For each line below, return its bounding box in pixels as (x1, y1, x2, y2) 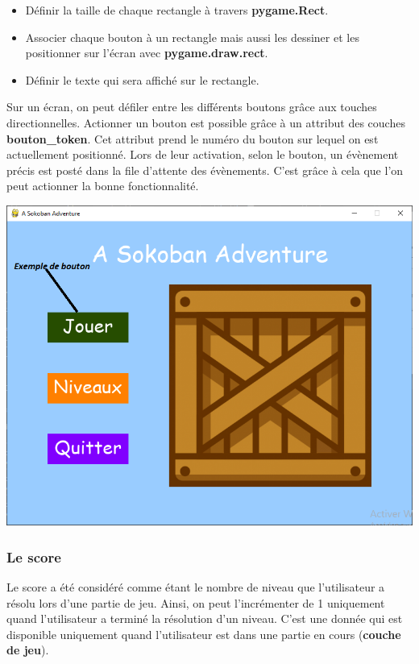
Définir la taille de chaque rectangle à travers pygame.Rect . (25, 2, 329, 18)
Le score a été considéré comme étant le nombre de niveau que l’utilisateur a (6, 578, 385, 595)
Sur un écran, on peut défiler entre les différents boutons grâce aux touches (6, 98, 377, 115)
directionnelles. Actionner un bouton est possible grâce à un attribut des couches (6, 114, 405, 131)
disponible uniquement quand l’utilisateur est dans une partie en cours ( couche (6, 625, 401, 642)
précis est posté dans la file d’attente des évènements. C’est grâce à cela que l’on (6, 161, 404, 178)
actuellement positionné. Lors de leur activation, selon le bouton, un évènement (6, 146, 399, 163)
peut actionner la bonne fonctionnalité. (6, 177, 199, 194)
